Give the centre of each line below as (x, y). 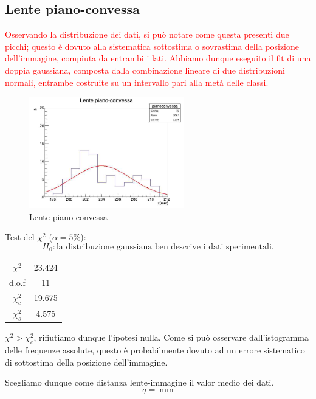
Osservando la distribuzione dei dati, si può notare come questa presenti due (147, 34)
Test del (20, 237)
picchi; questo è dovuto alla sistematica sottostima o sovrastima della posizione (152, 46)
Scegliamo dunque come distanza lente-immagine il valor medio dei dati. (139, 382)
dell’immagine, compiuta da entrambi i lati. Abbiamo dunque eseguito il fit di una (158, 58)
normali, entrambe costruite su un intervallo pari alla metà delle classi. (137, 82)
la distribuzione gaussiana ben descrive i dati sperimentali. (165, 247)
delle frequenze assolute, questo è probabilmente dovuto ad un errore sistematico (155, 349)
